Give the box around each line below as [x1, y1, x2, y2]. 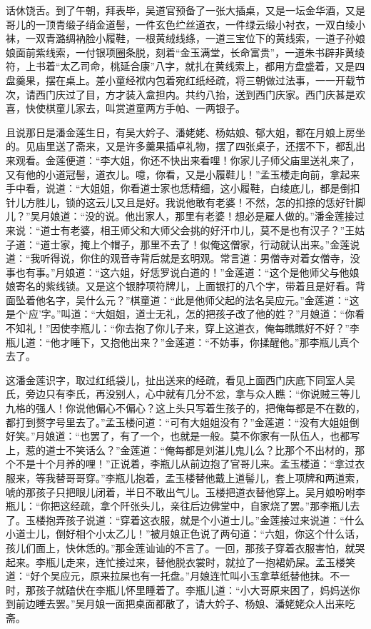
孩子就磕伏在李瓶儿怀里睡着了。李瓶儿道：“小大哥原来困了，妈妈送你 [35, 582, 360, 597]
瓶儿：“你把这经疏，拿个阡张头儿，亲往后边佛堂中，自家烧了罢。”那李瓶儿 [6, 498, 350, 513]
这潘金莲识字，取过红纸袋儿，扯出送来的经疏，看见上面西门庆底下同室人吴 [6, 372, 355, 387]
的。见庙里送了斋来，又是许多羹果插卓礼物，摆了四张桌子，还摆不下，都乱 [6, 139, 355, 154]
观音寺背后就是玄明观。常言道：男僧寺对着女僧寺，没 [110, 251, 360, 266]
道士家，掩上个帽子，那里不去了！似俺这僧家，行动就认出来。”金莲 [40, 236, 350, 251]
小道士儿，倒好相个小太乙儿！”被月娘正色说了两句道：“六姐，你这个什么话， [6, 526, 365, 541]
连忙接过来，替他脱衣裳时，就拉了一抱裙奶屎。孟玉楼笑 [95, 554, 355, 569]
